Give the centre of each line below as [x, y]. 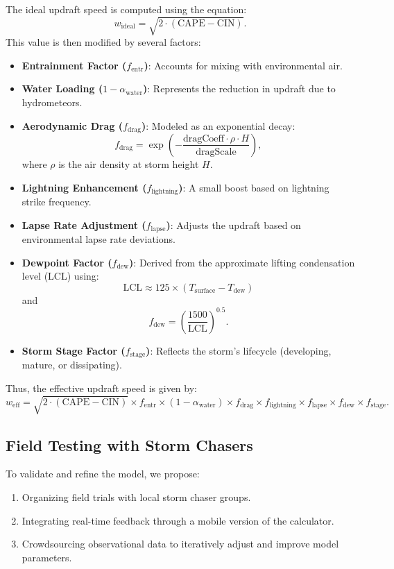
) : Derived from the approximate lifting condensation [242, 262]
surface [205, 291]
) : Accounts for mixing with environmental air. [243, 65]
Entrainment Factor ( [74, 65]
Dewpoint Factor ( [67, 262]
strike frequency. [57, 202]
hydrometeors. [52, 102]
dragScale [216, 152]
